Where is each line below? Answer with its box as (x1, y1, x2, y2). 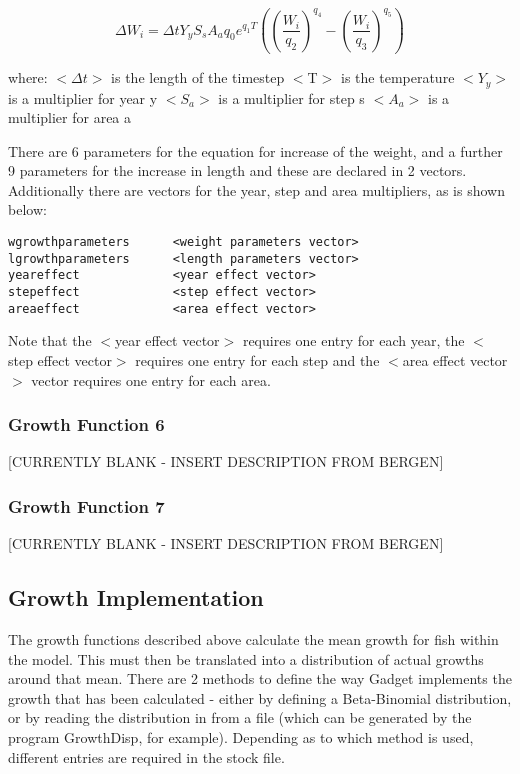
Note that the (8, 330, 92, 351)
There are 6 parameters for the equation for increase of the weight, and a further (8, 140, 503, 161)
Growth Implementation (8, 582, 264, 613)
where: (8, 67, 48, 88)
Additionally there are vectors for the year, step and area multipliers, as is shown (8, 179, 505, 200)
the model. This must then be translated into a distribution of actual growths (8, 648, 484, 669)
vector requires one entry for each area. (31, 369, 271, 390)
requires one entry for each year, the (242, 330, 465, 351)
